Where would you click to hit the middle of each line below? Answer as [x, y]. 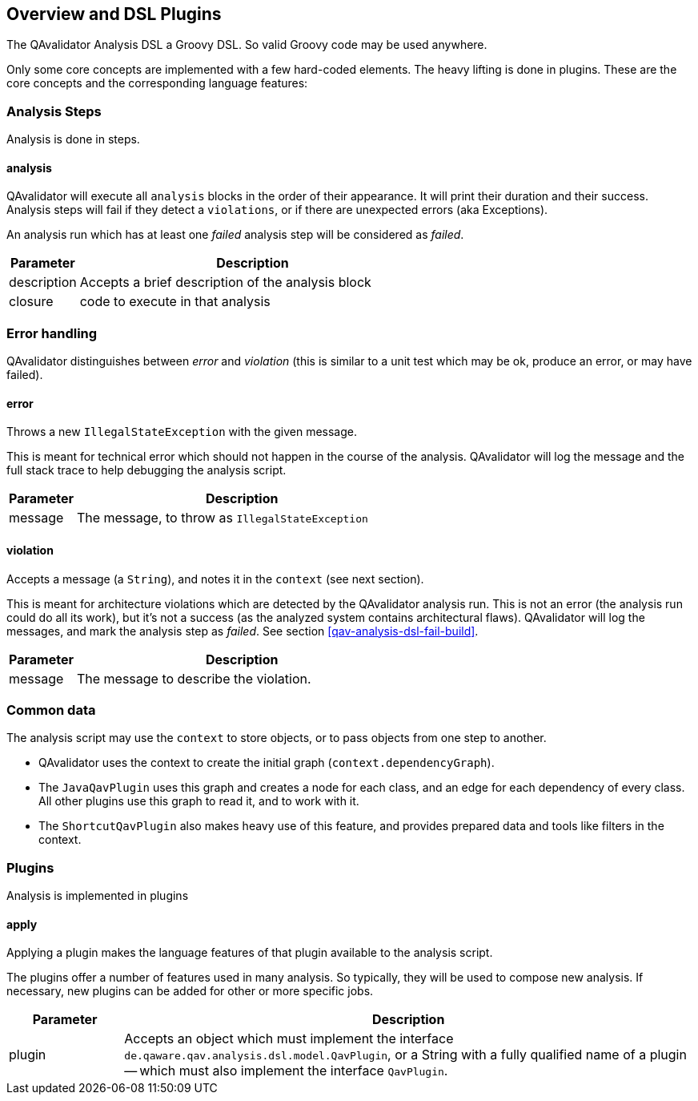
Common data [51, 710]
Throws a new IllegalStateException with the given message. [182, 432]
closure [31, 302]
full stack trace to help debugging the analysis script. [146, 470]
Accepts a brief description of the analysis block [225, 282]
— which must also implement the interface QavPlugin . [286, 1071]
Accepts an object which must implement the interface [289, 1039]
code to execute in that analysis [175, 302]
